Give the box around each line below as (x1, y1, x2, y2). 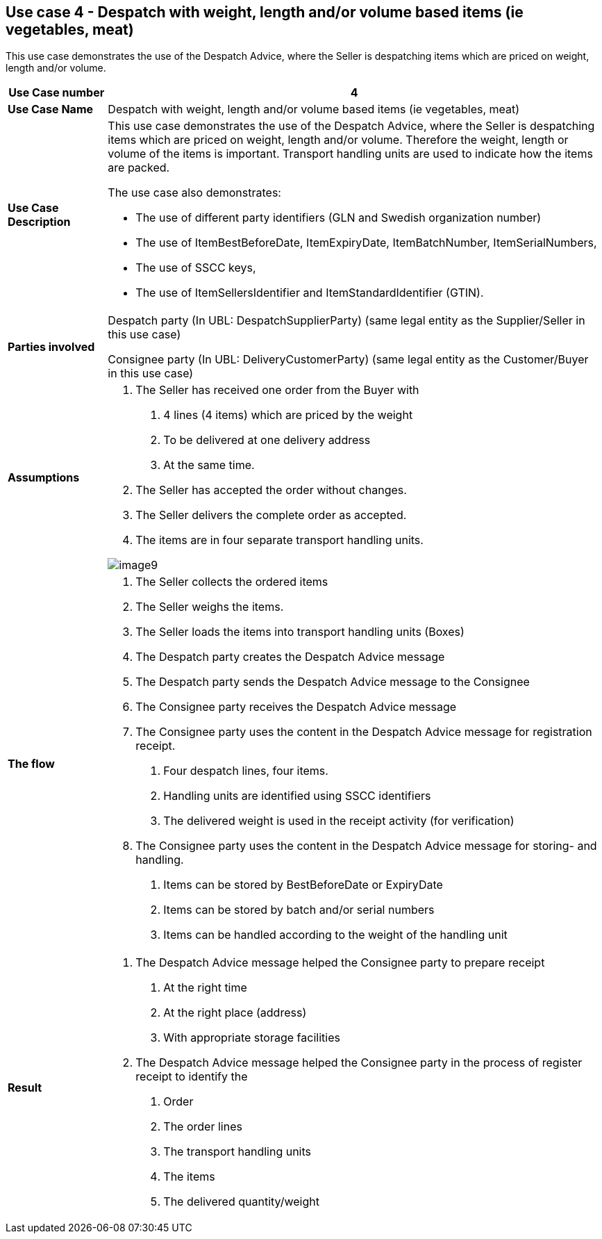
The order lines (163, 1119, 242, 1134)
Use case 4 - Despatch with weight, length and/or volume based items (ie (6, 3, 524, 21)
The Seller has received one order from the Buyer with (135, 383, 419, 397)
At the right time (163, 980, 247, 995)
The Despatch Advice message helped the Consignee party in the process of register (135, 1056, 583, 1070)
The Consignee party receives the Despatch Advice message (135, 700, 457, 714)
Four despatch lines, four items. (163, 764, 328, 778)
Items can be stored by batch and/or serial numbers (163, 903, 435, 917)
